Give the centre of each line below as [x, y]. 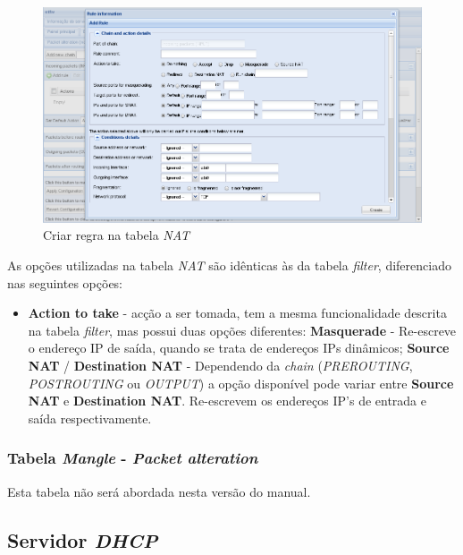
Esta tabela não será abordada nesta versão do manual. [159, 491]
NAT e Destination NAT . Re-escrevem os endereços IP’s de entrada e [227, 401]
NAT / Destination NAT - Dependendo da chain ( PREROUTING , [220, 366]
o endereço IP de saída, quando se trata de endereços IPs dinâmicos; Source [239, 348]
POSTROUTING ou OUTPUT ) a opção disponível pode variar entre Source [241, 383]
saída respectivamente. [90, 418]
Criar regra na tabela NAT [117, 235]
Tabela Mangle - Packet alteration [133, 458]
